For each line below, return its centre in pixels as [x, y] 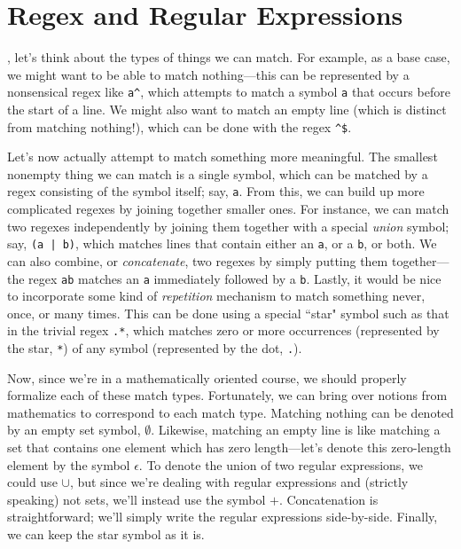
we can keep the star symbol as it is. [106, 534]
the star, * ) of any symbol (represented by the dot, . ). [155, 348]
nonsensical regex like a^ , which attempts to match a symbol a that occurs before [229, 92]
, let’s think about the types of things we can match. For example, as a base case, [229, 57]
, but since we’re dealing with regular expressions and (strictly [239, 482]
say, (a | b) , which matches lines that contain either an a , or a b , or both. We [222, 243]
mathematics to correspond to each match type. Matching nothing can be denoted [230, 412]
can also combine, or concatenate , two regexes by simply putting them [198, 260]
